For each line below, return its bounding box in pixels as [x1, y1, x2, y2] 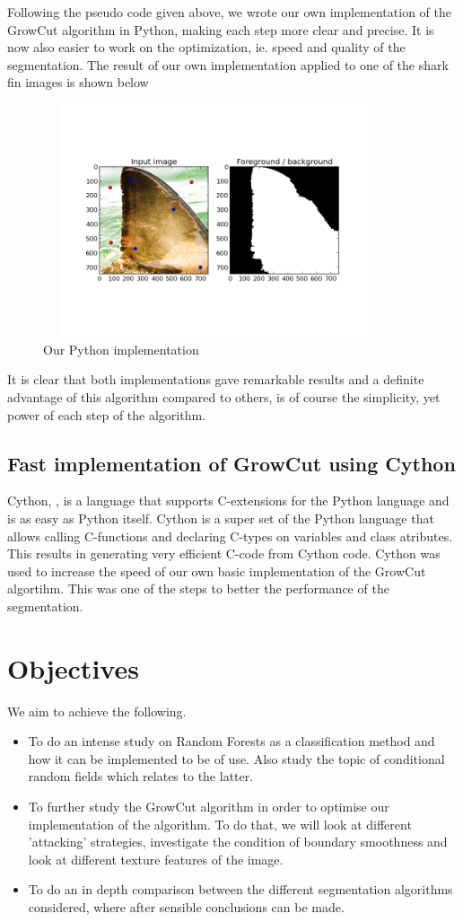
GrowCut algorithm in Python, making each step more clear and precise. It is [7, 20, 434, 39]
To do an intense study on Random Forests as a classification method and [28, 732, 435, 751]
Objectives [7, 649, 139, 686]
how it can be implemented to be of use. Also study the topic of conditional [28, 749, 445, 768]
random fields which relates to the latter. [28, 767, 254, 786]
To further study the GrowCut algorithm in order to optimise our [28, 796, 389, 815]
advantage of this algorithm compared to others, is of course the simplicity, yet [7, 387, 441, 406]
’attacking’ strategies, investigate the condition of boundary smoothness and [28, 832, 448, 851]
